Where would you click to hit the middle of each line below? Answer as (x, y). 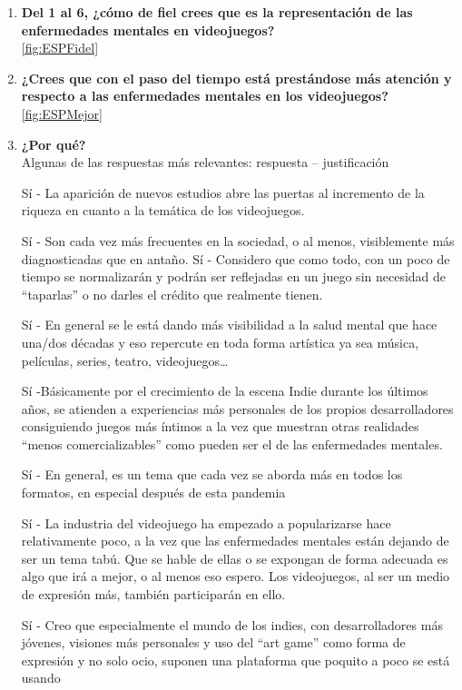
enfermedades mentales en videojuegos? (148, 30)
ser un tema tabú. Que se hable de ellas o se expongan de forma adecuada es (235, 558)
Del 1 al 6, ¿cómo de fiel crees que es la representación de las (217, 12)
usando (41, 678)
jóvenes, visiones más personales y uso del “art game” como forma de (213, 642)
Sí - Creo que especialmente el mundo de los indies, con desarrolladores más (232, 624)
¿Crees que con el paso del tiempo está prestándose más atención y (236, 78)
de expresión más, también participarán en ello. (153, 594)
